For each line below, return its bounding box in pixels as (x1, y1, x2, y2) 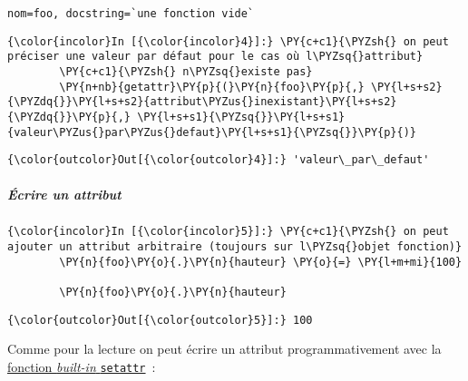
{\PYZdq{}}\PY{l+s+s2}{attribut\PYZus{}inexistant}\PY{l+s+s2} (7, 95, 397, 109)
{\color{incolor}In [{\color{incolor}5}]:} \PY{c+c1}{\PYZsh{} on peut (7, 225, 449, 239)
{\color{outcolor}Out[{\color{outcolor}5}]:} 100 (7, 313, 313, 327)
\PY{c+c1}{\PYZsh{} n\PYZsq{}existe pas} (59, 64, 313, 78)
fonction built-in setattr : (7, 357, 156, 376)
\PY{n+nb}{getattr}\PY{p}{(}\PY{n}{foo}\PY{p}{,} (59, 80, 365, 93)
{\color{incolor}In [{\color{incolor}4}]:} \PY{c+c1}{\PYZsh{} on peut (7, 34, 449, 48)
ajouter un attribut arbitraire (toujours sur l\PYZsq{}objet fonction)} (7, 240, 463, 254)
